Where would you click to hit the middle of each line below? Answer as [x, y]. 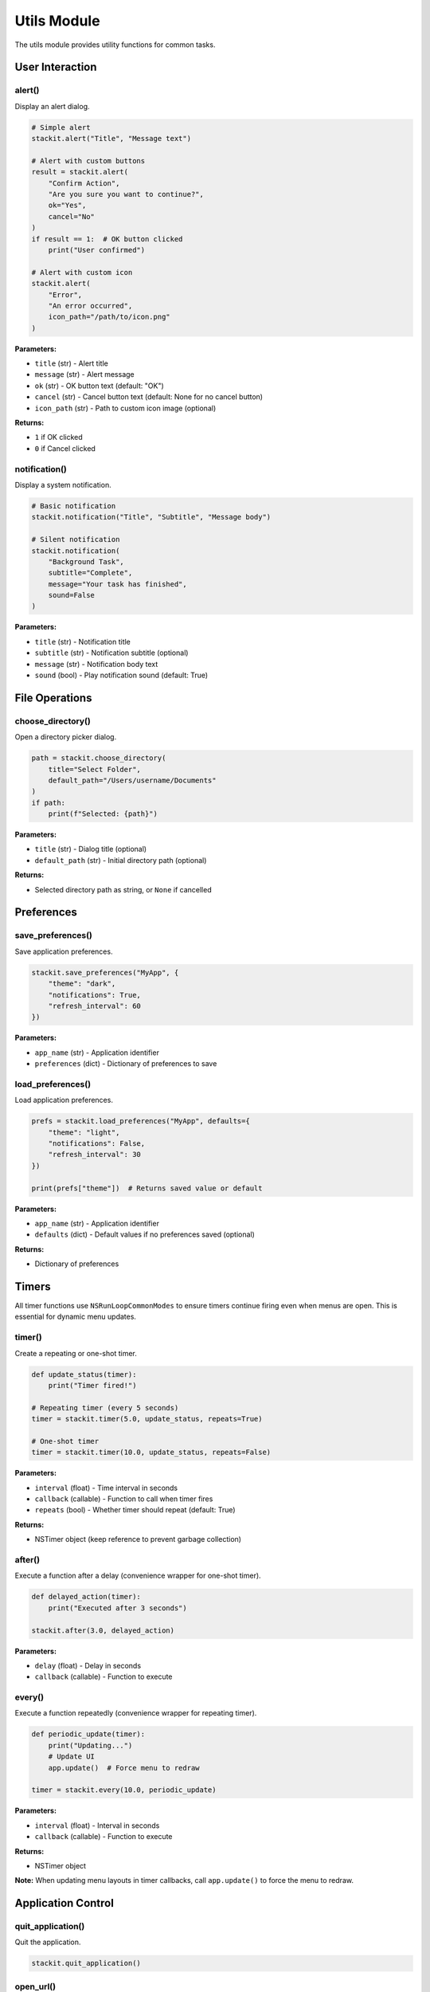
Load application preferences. [64, 1100]
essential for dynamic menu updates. [76, 1317]
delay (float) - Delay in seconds [88, 1665]
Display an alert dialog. [53, 106]
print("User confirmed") [97, 250]
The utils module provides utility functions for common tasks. [115, 45]
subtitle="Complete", [90, 573]
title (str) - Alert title [72, 363]
